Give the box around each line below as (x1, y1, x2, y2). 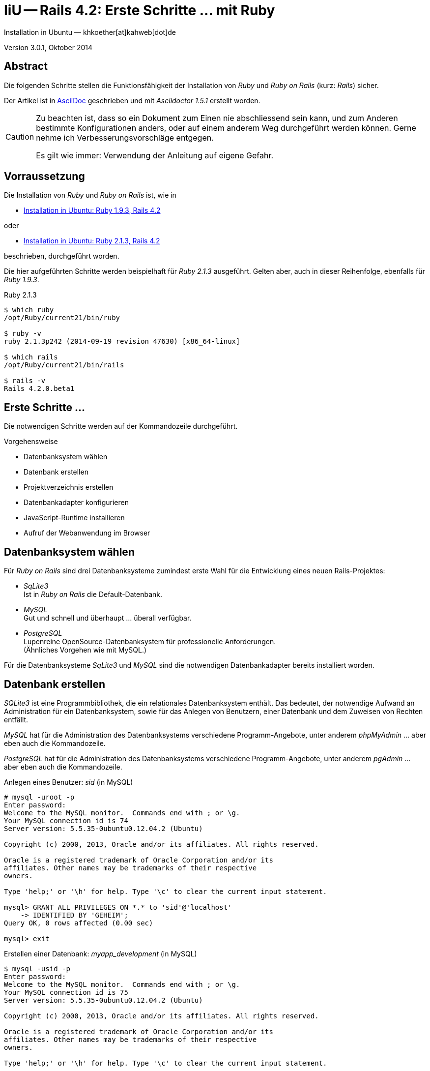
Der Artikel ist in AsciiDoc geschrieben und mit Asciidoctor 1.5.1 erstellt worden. (4, 96, 260, 105)
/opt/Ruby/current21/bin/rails (4, 361, 124, 369)
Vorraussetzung (4, 170, 85, 183)
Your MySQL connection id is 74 (4, 816, 128, 825)
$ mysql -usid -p (4, 964, 70, 973)
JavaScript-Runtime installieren (24, 513, 125, 522)
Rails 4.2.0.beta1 (4, 385, 75, 393)
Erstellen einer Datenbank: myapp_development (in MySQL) (4, 949, 197, 958)
